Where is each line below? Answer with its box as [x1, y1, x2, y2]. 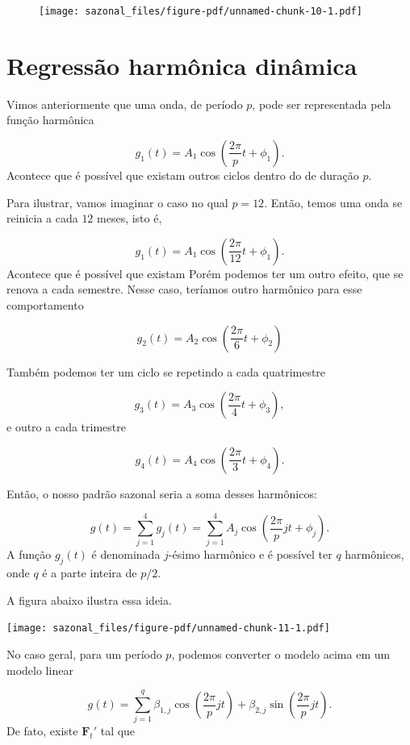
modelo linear [6, 661, 73, 678]
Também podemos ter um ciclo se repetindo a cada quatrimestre [6, 363, 326, 380]
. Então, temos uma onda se [264, 194, 403, 210]
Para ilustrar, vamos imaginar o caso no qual [6, 194, 228, 210]
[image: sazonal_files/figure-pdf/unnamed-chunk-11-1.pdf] [6, 622, 330, 635]
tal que [100, 722, 136, 739]
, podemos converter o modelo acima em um [171, 646, 391, 663]
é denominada [91, 546, 161, 563]
